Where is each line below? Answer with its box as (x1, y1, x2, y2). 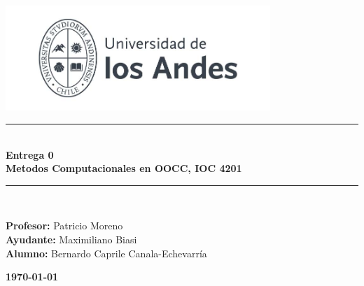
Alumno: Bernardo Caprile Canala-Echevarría (6, 245, 207, 260)
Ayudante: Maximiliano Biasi (6, 232, 137, 247)
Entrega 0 (6, 147, 54, 162)
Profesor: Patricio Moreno (6, 218, 123, 233)
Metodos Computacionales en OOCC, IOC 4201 (6, 161, 242, 176)
